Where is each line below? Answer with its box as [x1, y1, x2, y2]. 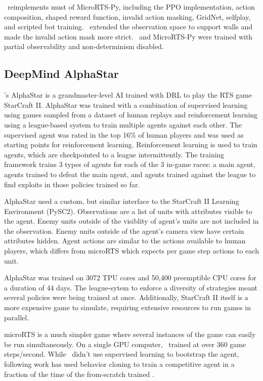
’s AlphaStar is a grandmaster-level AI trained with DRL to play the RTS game [4, 90, 252, 100]
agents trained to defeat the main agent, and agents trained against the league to [4, 168, 256, 179]
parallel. [4, 312, 29, 322]
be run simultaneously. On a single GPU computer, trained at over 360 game [4, 338, 246, 349]
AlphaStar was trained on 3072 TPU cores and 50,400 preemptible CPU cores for [4, 272, 257, 283]
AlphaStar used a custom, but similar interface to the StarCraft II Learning [4, 196, 239, 206]
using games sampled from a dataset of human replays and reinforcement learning [4, 109, 258, 120]
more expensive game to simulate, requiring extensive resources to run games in [4, 302, 251, 313]
